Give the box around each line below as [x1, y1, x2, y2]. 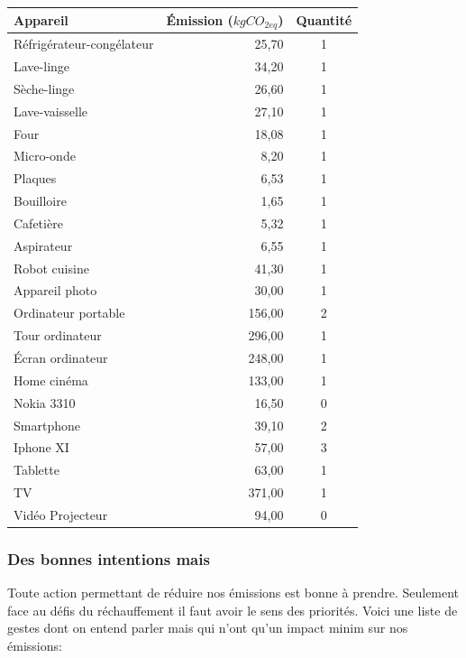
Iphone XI [14, 438, 69, 457]
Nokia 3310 [14, 393, 76, 412]
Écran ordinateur [14, 348, 108, 367]
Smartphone [14, 415, 80, 434]
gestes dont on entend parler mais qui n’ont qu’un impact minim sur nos [7, 618, 408, 637]
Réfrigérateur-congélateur [14, 34, 154, 53]
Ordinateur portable [14, 303, 125, 322]
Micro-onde [14, 146, 76, 165]
